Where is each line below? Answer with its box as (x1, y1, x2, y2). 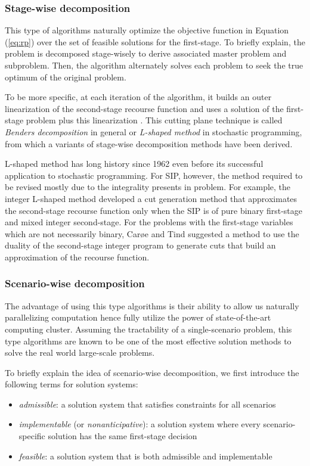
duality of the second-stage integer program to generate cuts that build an (5, 239, 276, 251)
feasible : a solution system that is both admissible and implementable (18, 449, 272, 462)
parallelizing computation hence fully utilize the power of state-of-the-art (5, 311, 271, 324)
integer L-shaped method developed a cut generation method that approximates (5, 192, 297, 204)
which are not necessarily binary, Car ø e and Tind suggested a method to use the (5, 227, 299, 240)
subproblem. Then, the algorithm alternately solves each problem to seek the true (5, 59, 303, 71)
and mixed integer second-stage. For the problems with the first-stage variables (5, 216, 293, 228)
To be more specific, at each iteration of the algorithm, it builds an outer (5, 91, 272, 103)
